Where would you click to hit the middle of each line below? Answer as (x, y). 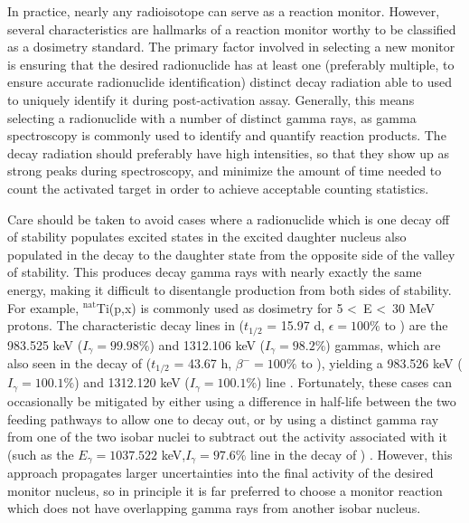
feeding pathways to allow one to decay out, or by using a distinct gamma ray (223, 418)
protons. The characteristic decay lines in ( (126, 325)
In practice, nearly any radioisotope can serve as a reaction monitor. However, (224, 11)
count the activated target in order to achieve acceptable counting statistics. (218, 188)
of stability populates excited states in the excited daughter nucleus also (207, 237)
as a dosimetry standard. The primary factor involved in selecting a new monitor (231, 47)
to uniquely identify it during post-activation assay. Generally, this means (211, 99)
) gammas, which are (383, 344)
